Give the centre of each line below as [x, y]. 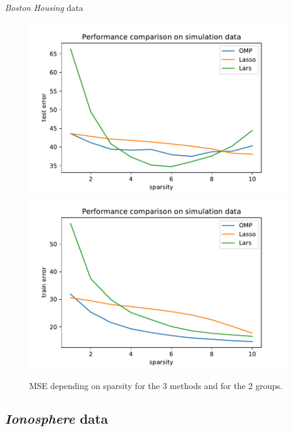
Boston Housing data [44, 7]
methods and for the [208, 386]
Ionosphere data [57, 419]
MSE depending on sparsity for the [95, 386]
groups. [269, 386]
